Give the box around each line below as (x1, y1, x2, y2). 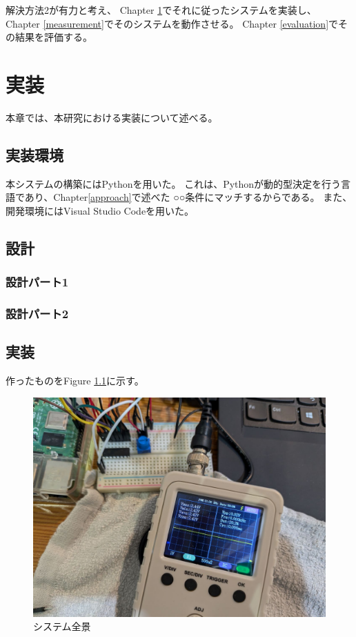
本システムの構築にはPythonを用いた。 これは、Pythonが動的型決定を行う (6, 176, 342, 190)
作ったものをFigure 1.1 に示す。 (6, 373, 144, 388)
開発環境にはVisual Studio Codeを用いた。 (6, 203, 195, 217)
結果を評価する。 (14, 30, 92, 44)
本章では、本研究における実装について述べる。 (6, 110, 218, 124)
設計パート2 (6, 305, 69, 322)
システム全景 (33, 619, 91, 634)
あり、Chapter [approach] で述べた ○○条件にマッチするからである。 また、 (24, 190, 353, 204)
